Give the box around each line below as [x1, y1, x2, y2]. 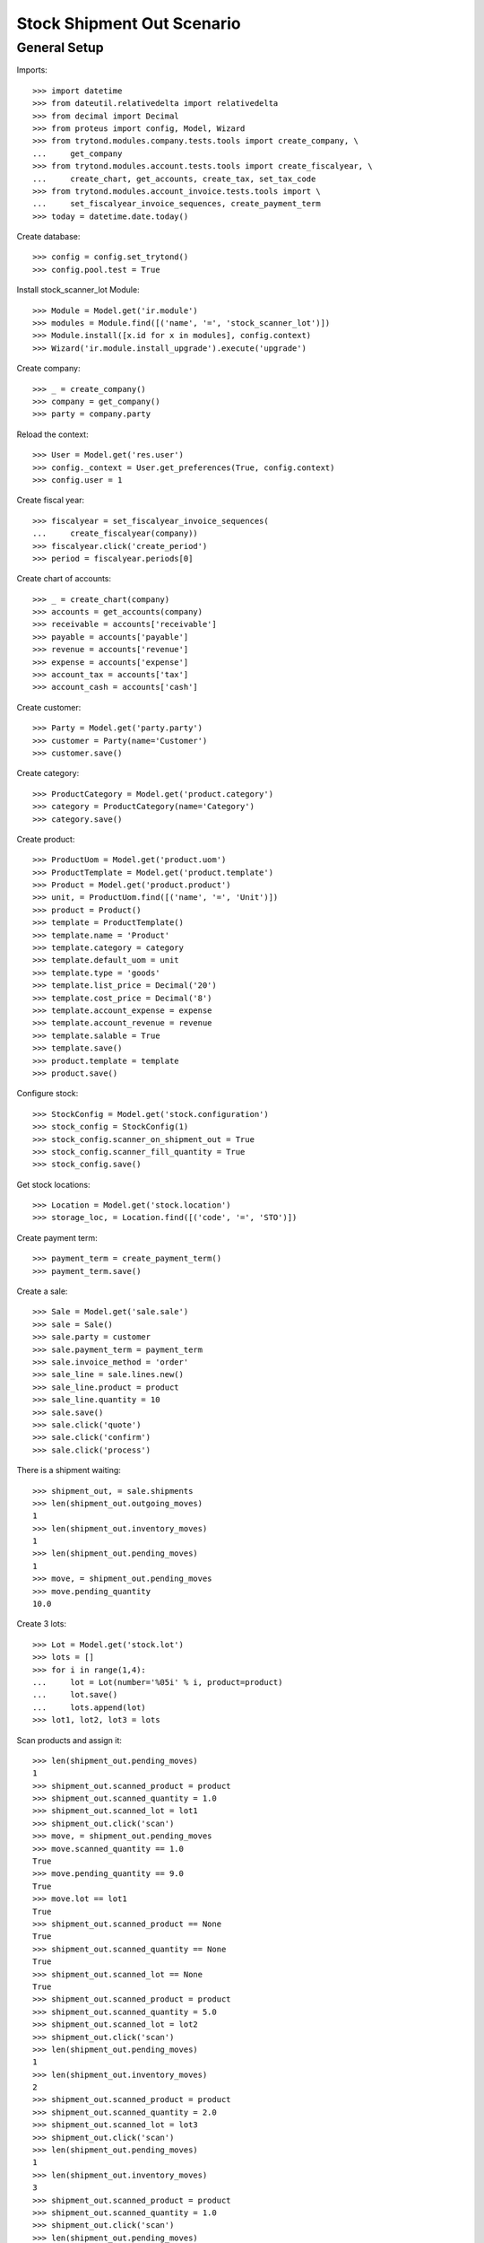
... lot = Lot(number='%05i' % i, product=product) [32, 1677, 283, 1687]
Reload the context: [16, 429, 89, 440]
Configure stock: [16, 1088, 79, 1099]
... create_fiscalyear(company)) [32, 528, 199, 538]
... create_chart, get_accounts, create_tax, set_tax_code [32, 173, 316, 184]
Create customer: [16, 702, 82, 712]
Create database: [16, 231, 81, 242]
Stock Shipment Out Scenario [16, 13, 241, 33]
